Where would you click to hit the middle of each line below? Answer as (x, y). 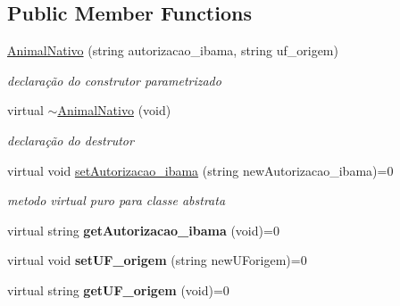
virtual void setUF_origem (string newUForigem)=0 (157, 260)
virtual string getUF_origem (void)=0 (118, 289)
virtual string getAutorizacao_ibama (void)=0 (143, 230)
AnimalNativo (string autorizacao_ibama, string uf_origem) (173, 50)
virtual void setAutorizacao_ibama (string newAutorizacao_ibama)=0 (200, 170)
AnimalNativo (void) (114, 110)
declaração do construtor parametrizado (114, 80)
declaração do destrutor (71, 140)
